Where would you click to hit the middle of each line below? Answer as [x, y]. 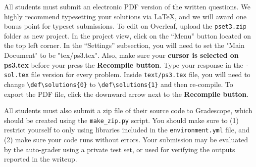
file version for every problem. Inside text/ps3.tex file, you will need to [141, 74]
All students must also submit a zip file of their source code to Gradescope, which [128, 110]
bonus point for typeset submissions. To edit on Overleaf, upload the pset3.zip [125, 26]
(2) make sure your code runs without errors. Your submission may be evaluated [126, 140]
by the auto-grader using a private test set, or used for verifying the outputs [120, 149]
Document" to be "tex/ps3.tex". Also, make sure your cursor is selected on [121, 55]
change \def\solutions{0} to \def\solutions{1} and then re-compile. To [119, 84]
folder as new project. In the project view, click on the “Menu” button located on [128, 35]
